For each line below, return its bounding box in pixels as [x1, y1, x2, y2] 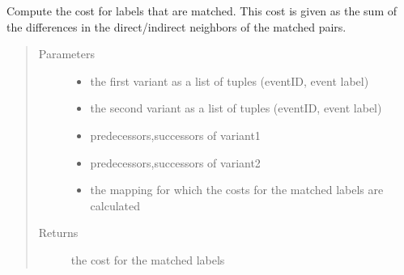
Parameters [38, 45, 95, 62]
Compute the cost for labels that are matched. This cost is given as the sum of [6, 2, 397, 19]
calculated [90, 197, 141, 214]
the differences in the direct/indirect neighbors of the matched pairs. [6, 18, 347, 35]
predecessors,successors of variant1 [90, 126, 261, 143]
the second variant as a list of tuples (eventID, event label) [90, 99, 382, 116]
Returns [38, 224, 79, 241]
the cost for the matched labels [70, 251, 225, 268]
